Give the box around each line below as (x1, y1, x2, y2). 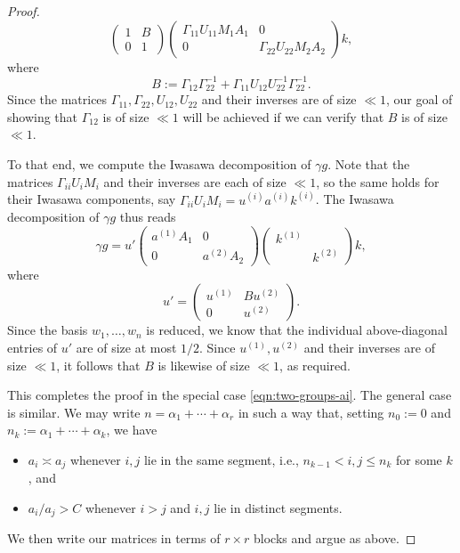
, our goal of (386, 90, 453, 109)
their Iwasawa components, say (7, 190, 176, 208)
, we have (106, 420, 157, 439)
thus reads (119, 207, 176, 226)
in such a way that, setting (238, 403, 384, 421)
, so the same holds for (316, 172, 440, 191)
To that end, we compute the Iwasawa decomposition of (7, 154, 311, 173)
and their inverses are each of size (103, 172, 286, 191)
